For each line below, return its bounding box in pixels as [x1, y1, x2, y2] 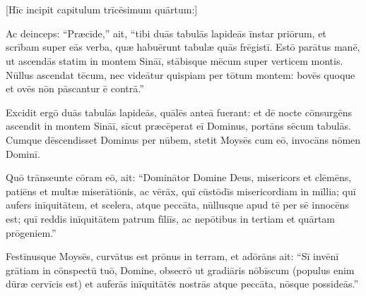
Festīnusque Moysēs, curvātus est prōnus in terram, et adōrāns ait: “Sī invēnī [6, 249, 339, 264]
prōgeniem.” [6, 225, 57, 240]
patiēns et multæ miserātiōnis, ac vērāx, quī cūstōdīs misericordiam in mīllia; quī [6, 183, 356, 198]
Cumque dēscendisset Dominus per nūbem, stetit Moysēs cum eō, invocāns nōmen [6, 132, 361, 147]
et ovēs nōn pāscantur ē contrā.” [6, 81, 144, 96]
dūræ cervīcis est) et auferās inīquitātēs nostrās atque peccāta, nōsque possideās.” [6, 276, 359, 291]
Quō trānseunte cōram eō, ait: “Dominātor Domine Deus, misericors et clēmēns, [6, 170, 352, 185]
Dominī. [6, 146, 40, 161]
